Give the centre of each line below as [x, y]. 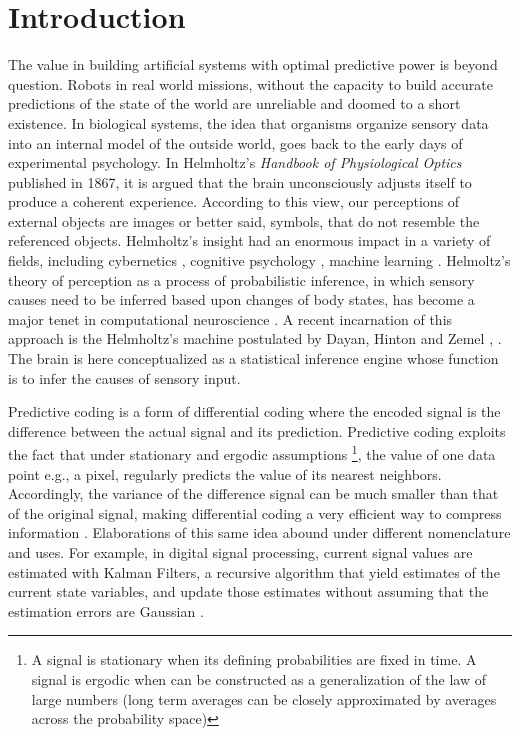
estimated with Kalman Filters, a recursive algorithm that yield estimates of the [254, 571]
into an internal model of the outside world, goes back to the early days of [235, 142]
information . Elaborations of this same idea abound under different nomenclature [259, 532]
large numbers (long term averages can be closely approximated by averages [264, 698]
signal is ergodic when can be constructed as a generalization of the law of [259, 679]
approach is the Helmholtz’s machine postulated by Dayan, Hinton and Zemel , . [255, 338]
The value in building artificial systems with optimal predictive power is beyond [253, 64]
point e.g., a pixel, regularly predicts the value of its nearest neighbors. [225, 473]
